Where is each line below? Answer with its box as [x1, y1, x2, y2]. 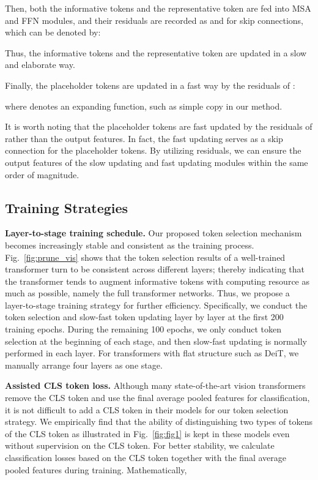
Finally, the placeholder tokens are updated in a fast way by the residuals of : [5, 78, 295, 91]
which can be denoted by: [5, 26, 101, 39]
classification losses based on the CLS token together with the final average [5, 451, 286, 464]
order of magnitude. [5, 168, 79, 181]
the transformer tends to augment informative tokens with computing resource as [5, 274, 309, 287]
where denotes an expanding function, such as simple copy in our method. [5, 99, 283, 112]
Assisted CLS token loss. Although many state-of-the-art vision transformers [5, 379, 306, 392]
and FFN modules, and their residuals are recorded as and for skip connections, [5, 13, 303, 26]
